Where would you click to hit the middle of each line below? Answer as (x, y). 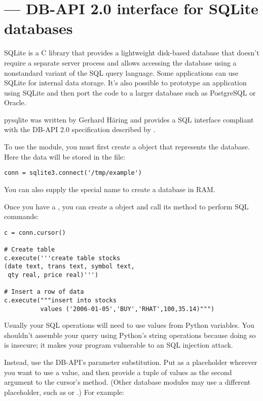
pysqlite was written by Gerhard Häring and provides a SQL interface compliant (129, 119)
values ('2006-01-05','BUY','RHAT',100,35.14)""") (127, 309)
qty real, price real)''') (53, 275)
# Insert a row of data (44, 292)
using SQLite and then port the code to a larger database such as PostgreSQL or (130, 92)
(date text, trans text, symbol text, (69, 267)
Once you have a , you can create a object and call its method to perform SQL (126, 206)
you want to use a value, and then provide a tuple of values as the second (118, 372)
